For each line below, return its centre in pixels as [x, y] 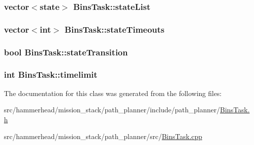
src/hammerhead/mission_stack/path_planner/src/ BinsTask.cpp [103, 136]
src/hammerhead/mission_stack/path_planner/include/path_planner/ [112, 110]
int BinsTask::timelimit [51, 74]
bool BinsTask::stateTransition [66, 52]
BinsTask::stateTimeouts [114, 29]
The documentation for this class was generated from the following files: [113, 93]
